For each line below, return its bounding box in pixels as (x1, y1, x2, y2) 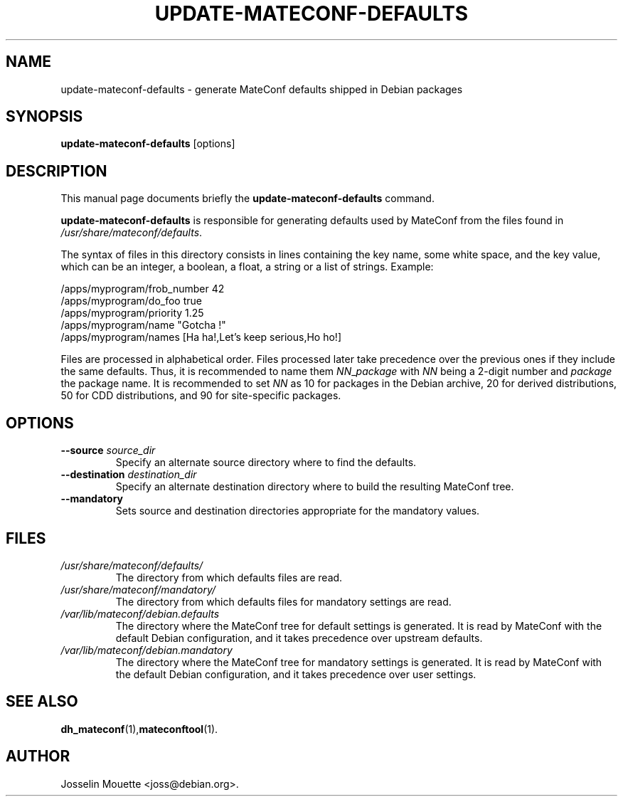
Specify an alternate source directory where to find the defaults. (115, 456, 417, 469)
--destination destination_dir (60, 468, 197, 481)
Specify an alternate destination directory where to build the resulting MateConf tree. (115, 480, 514, 493)
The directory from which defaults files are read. (115, 571, 343, 584)
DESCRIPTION (6, 162, 107, 180)
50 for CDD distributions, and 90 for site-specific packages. (60, 389, 341, 402)
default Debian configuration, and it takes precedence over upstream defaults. (115, 631, 483, 644)
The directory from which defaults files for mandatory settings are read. (115, 595, 452, 608)
